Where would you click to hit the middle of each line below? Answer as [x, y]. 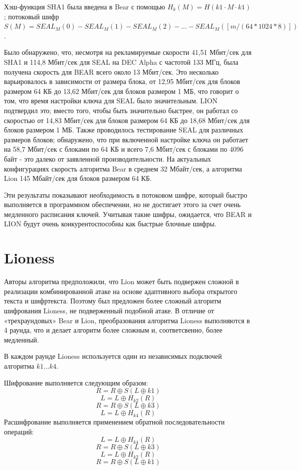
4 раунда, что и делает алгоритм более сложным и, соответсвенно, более [113, 330]
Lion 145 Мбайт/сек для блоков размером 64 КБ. [78, 178]
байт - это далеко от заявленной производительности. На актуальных [108, 158]
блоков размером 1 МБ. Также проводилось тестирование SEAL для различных [124, 130]
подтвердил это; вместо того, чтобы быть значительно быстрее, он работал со [121, 110]
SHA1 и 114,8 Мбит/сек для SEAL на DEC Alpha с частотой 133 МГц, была [121, 62]
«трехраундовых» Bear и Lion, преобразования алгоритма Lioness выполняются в [127, 320]
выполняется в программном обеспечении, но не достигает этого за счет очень [122, 204]
